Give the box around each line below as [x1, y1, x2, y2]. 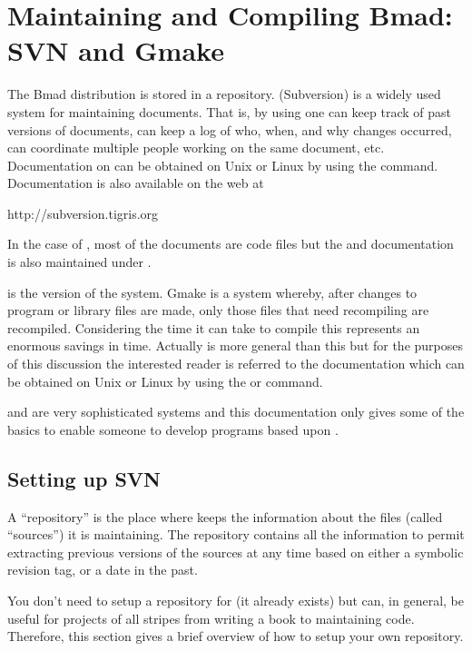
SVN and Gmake [7, 32, 224, 69]
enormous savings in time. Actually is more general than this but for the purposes [7, 336, 464, 355]
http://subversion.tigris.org [7, 203, 159, 222]
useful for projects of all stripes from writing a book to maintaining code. [7, 608, 415, 627]
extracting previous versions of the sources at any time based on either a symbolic [7, 542, 464, 561]
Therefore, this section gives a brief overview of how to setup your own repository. [7, 626, 464, 646]
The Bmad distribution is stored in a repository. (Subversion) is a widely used [7, 84, 441, 104]
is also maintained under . [7, 252, 152, 271]
